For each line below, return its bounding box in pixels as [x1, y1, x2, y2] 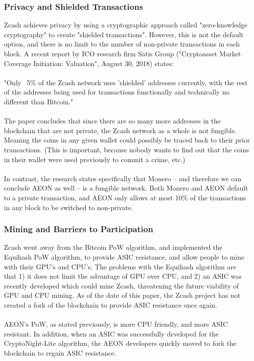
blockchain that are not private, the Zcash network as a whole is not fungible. [4, 125, 237, 135]
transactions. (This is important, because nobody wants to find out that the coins [4, 144, 249, 154]
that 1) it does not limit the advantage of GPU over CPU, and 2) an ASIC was [4, 271, 242, 281]
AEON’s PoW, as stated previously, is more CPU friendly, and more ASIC [4, 319, 228, 329]
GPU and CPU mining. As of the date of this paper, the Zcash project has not [4, 290, 241, 300]
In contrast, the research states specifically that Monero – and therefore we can [4, 173, 242, 183]
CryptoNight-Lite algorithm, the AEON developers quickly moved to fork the [4, 338, 236, 348]
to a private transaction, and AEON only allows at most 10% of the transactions [4, 192, 246, 202]
